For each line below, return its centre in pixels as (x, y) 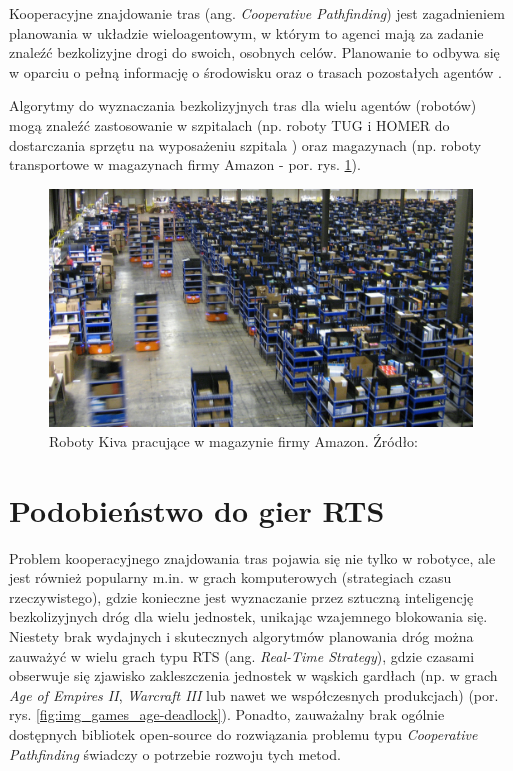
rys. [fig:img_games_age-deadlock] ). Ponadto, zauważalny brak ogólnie (227, 714)
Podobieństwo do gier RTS (197, 509)
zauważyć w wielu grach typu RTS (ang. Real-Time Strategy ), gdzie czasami (242, 655)
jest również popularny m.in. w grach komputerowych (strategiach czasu (230, 577)
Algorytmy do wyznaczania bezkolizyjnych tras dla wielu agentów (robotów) (243, 105)
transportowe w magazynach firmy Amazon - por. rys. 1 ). (185, 164)
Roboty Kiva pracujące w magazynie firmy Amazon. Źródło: (234, 440)
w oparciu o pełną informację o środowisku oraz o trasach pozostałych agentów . (255, 71)
